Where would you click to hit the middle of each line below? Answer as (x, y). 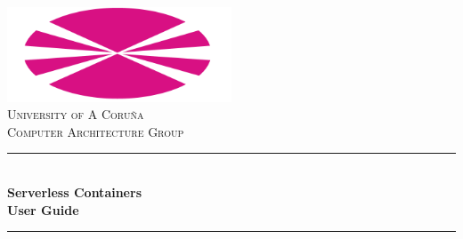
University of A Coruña (76, 114)
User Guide (43, 209)
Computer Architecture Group (96, 131)
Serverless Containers (74, 192)
